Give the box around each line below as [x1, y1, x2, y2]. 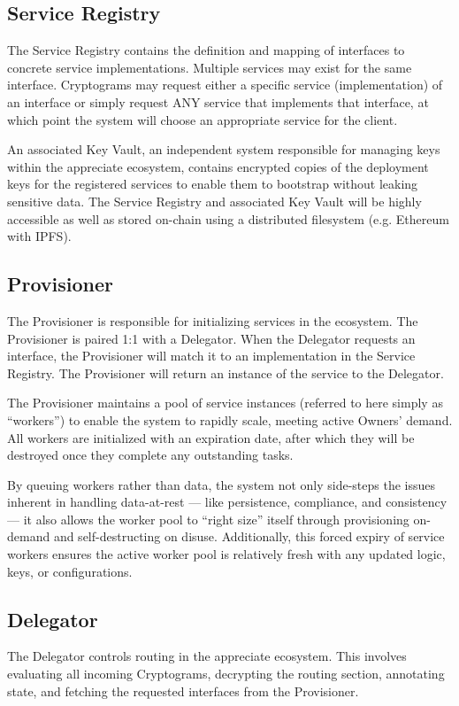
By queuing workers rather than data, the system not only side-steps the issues [7, 475, 436, 493]
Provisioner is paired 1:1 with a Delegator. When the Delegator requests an [7, 329, 416, 347]
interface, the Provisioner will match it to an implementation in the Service [7, 346, 416, 365]
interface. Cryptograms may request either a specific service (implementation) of [7, 75, 443, 94]
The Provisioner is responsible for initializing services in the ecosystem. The [7, 311, 418, 330]
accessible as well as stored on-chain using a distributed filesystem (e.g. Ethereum [7, 209, 449, 228]
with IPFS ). [7, 227, 72, 245]
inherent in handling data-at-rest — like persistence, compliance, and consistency [7, 493, 448, 511]
